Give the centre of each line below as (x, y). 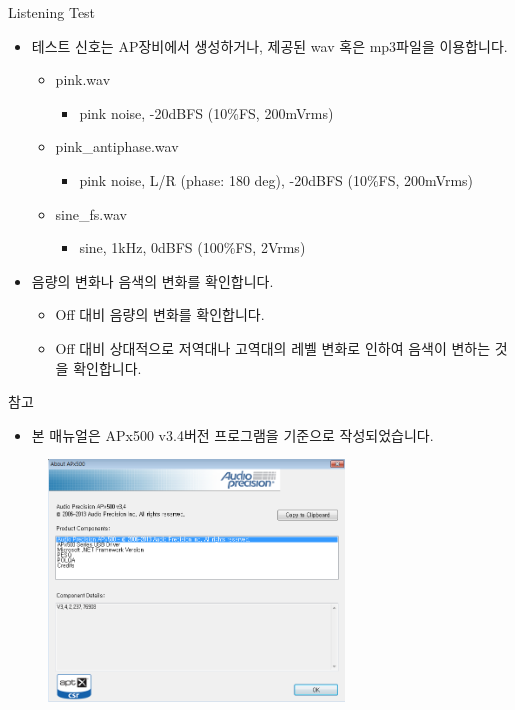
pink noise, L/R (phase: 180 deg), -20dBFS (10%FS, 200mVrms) (276, 179)
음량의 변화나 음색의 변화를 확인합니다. (152, 280)
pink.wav (83, 79)
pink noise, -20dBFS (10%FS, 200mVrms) (206, 112)
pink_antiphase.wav (117, 146)
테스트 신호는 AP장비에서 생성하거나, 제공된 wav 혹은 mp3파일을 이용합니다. (269, 45)
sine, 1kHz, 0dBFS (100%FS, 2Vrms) (192, 247)
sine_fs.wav (91, 213)
